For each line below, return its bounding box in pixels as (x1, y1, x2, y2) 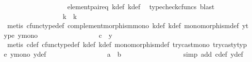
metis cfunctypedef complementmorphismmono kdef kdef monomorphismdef (7, 20, 239, 31)
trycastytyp (213, 39, 247, 49)
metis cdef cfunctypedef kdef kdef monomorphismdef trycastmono (7, 39, 210, 49)
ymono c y (17, 30, 113, 40)
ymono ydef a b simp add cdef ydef (10, 48, 243, 59)
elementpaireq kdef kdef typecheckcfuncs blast (67, 1, 215, 11)
